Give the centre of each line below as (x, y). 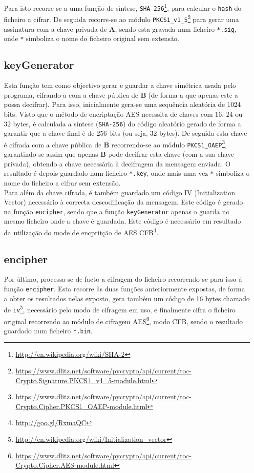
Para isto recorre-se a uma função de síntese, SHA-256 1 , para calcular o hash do (123, 7)
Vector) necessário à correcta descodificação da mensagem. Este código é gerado (124, 202)
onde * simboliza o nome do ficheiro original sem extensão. (92, 38)
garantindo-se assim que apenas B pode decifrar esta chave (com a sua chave (119, 154)
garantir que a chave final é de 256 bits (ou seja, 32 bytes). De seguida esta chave (126, 133)
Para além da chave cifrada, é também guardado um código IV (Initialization (120, 192)
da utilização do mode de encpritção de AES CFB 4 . (81, 231)
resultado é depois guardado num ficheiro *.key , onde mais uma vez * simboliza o (127, 173)
